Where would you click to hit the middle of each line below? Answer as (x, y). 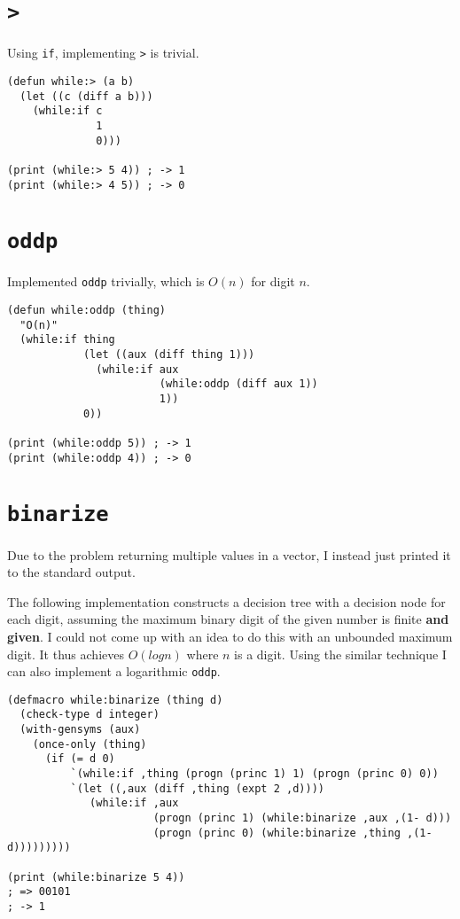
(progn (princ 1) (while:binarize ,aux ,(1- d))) (302, 818)
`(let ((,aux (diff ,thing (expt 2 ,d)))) (197, 788)
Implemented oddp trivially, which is (106, 281)
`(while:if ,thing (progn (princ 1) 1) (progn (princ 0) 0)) (254, 774)
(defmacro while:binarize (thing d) (115, 700)
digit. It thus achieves (66, 654)
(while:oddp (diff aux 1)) (238, 384)
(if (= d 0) (80, 759)
